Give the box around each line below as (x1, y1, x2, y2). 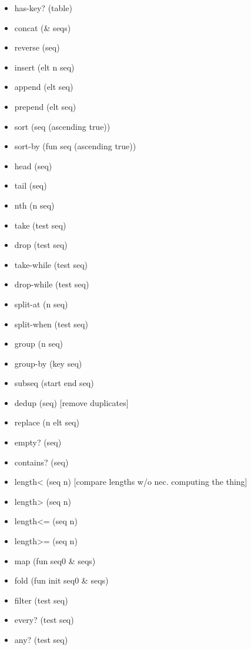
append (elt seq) (14, 81, 73, 93)
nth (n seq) (14, 199, 55, 211)
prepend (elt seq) (14, 100, 76, 112)
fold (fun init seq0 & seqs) (14, 574, 109, 587)
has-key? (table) (14, 2, 72, 14)
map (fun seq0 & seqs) (14, 554, 96, 567)
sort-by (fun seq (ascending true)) (14, 140, 136, 152)
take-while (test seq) (14, 258, 88, 270)
